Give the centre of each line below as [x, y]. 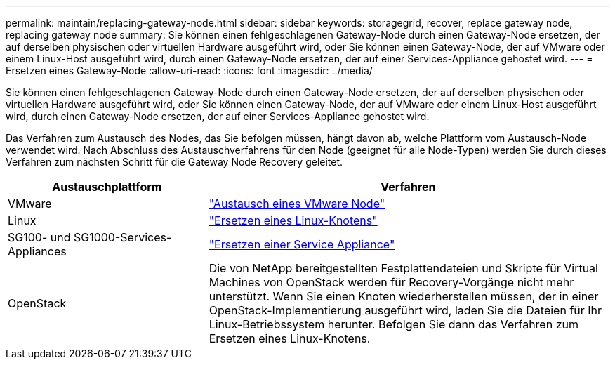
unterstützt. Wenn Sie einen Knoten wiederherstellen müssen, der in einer [404, 296]
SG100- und [39, 237]
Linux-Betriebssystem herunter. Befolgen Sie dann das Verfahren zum [394, 324]
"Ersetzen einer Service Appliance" [302, 244]
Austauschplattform [107, 187]
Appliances [37, 251]
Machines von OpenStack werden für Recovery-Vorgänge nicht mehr [391, 282]
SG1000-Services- [123, 237]
